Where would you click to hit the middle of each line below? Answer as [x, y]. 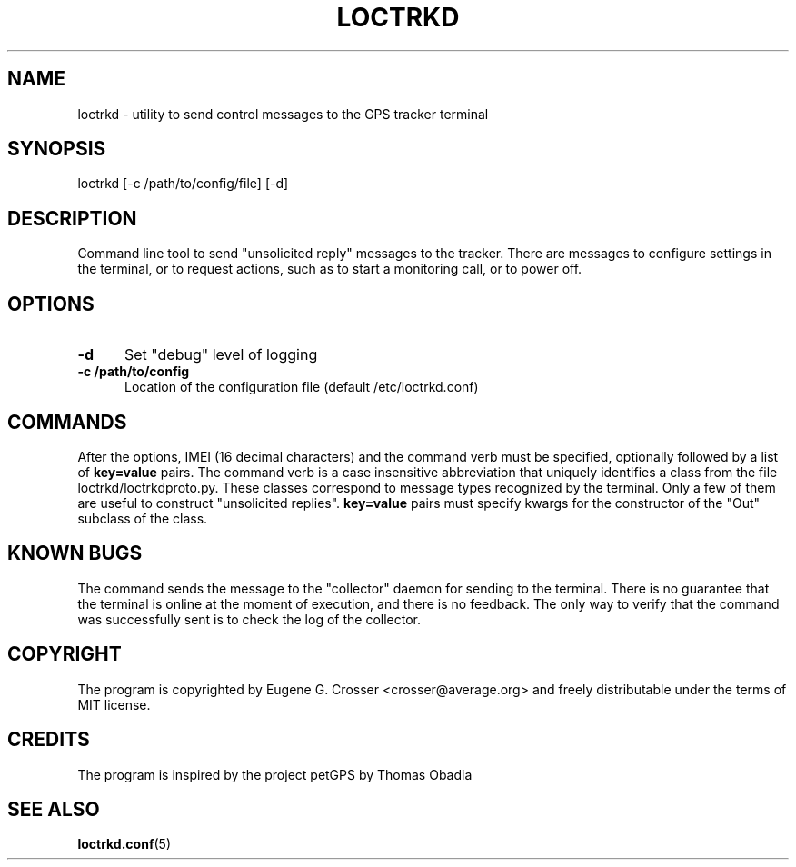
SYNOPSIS [57, 149]
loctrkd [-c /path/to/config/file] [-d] [183, 184]
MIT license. [114, 704]
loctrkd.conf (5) [124, 844]
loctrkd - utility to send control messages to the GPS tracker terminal [283, 114]
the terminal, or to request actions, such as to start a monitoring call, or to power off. [330, 269]
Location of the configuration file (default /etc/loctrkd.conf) [302, 387]
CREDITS [49, 740]
